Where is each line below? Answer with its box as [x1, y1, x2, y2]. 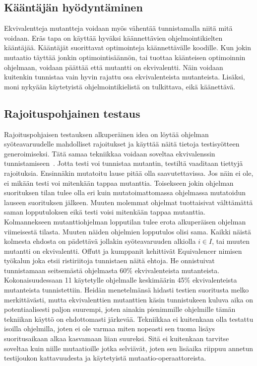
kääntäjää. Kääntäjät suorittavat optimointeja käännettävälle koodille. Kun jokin [4, 42, 251, 53]
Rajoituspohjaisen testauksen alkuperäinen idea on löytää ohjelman [4, 129, 209, 139]
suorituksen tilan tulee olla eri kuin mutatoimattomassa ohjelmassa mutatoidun [4, 187, 246, 198]
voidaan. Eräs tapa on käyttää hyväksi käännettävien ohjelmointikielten [4, 32, 223, 43]
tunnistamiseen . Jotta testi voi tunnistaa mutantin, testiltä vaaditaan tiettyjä [4, 158, 243, 168]
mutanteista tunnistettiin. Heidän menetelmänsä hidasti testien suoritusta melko [4, 285, 249, 295]
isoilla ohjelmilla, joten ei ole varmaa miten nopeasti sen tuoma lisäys [4, 323, 215, 334]
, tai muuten [212, 236, 250, 246]
